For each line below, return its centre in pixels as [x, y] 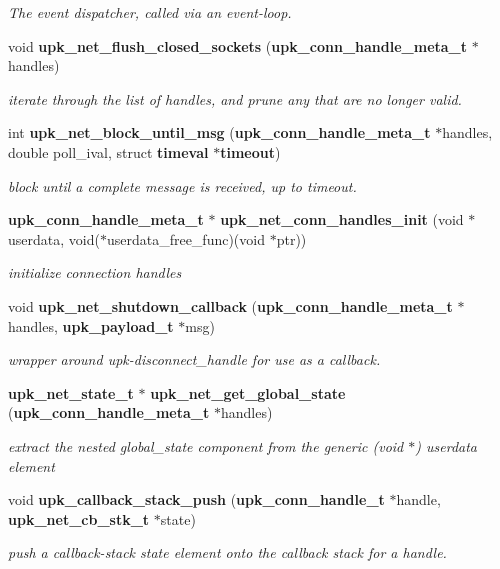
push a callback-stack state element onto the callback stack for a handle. [227, 552]
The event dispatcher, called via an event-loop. [150, 12]
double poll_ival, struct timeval [108, 151]
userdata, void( [54, 238]
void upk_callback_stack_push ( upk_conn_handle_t [196, 499]
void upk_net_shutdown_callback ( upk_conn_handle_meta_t [230, 305]
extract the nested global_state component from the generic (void [206, 445]
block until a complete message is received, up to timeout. [182, 185]
